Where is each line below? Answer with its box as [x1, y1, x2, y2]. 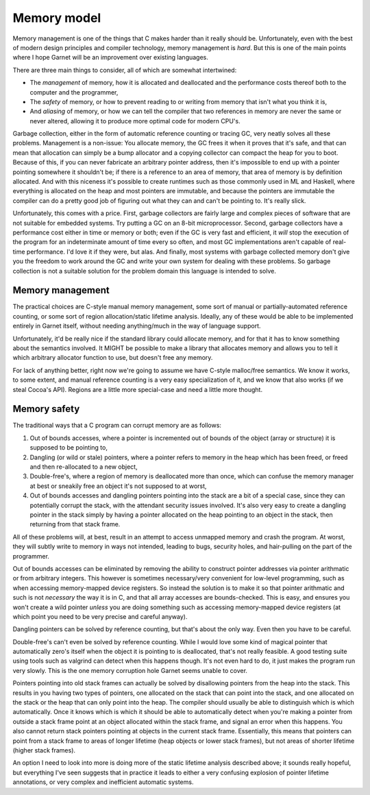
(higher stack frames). [12, 746, 75, 754]
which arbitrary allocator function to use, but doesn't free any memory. [12, 354, 213, 362]
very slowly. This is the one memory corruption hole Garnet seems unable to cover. [12, 666, 248, 674]
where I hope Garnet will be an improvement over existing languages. [12, 53, 209, 62]
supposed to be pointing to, [29, 443, 108, 452]
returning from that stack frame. [29, 520, 121, 528]
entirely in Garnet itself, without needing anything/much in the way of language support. [12, 322, 261, 330]
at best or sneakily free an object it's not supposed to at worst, [29, 482, 207, 490]
